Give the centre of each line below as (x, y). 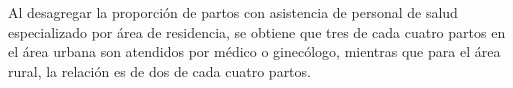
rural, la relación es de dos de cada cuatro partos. (159, 70)
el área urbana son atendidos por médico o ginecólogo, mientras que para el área (254, 51)
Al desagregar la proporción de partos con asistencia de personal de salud (233, 12)
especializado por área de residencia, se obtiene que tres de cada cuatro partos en (257, 31)
